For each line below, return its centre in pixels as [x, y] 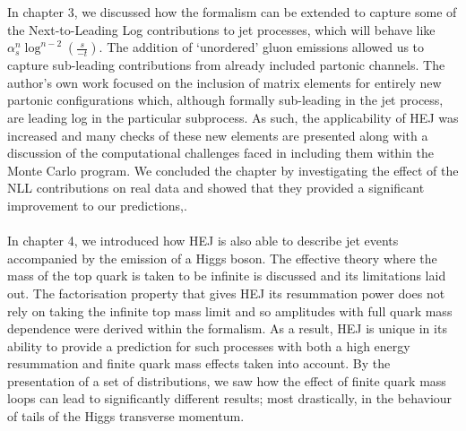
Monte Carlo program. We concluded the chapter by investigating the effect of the [233, 170]
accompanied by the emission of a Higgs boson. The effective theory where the [222, 258]
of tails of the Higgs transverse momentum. [126, 416]
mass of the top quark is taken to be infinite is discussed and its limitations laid [227, 276]
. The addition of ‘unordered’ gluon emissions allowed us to [262, 47]
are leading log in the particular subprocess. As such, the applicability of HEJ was [233, 117]
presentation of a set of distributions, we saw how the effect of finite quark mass [227, 380]
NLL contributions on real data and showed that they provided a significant [216, 188]
